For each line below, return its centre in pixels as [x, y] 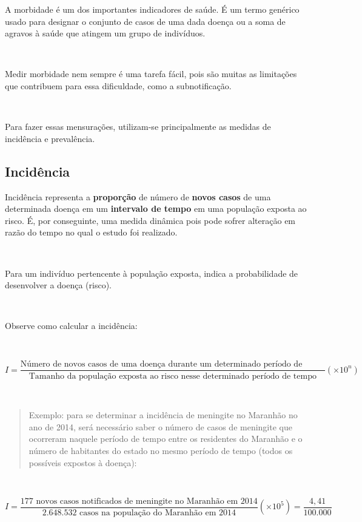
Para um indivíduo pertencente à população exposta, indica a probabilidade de [152, 273]
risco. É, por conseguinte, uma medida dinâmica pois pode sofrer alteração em [150, 220]
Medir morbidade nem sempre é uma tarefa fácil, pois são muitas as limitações [151, 74]
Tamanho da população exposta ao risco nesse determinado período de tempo [173, 376]
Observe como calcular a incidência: [71, 326]
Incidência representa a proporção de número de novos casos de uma [138, 196]
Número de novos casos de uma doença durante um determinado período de [161, 364]
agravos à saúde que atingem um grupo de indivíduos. [105, 33]
